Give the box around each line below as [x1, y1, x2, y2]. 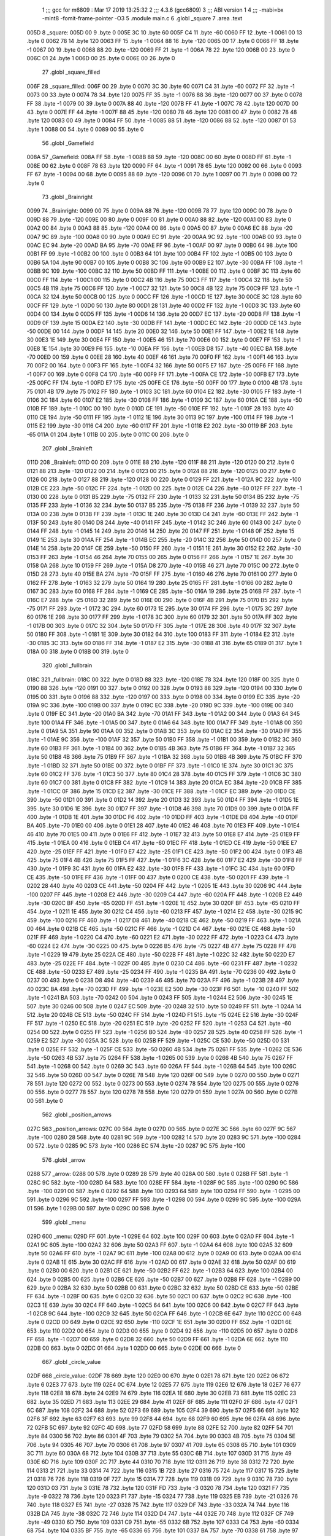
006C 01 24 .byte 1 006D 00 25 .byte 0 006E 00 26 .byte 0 [26, 54, 175, 61]
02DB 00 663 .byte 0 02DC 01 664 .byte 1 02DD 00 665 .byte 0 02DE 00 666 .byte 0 [26, 1344, 242, 1352]
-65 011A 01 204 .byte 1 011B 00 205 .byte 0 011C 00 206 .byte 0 [26, 431, 189, 438]
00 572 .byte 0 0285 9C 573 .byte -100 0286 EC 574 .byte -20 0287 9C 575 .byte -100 [26, 1142, 246, 1150]
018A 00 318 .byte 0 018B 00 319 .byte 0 [26, 648, 129, 655]
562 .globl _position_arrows [42, 1111, 112, 1118]
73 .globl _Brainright [42, 194, 93, 201]
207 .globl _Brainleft [42, 444, 93, 452]
